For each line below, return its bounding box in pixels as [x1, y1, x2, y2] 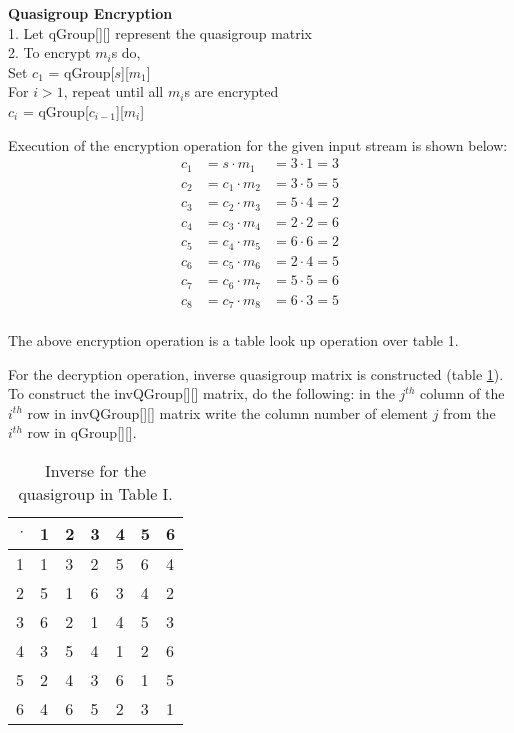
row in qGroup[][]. [27, 422, 137, 443]
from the [443, 402, 496, 423]
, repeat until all [63, 81, 164, 102]
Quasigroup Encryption [8, 3, 173, 23]
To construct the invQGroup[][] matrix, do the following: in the [8, 383, 395, 404]
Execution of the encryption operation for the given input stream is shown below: [8, 134, 508, 155]
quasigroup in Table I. [18, 482, 173, 506]
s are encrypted [184, 81, 279, 102]
